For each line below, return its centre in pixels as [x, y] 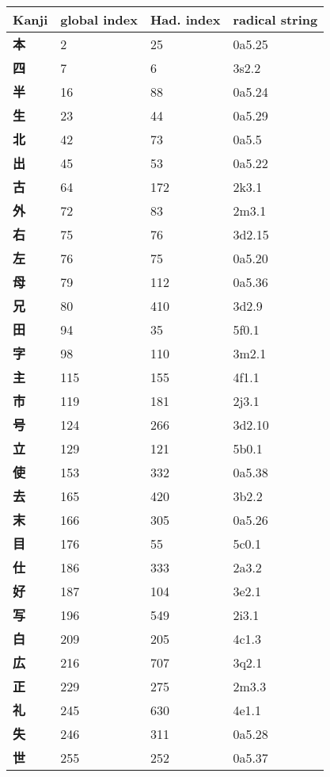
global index [99, 19]
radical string [275, 19]
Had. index [185, 19]
